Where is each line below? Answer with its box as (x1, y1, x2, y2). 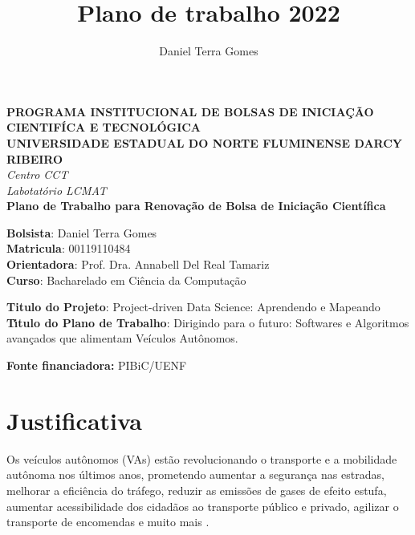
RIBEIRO (6, 150, 63, 167)
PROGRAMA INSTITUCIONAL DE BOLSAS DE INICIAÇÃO (6, 103, 374, 120)
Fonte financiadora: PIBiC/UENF (6, 357, 187, 374)
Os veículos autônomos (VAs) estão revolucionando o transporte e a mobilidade (6, 450, 397, 467)
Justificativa (6, 403, 142, 436)
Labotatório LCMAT (6, 181, 107, 198)
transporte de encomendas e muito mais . (6, 513, 210, 530)
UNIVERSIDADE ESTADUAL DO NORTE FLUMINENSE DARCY (6, 134, 403, 151)
